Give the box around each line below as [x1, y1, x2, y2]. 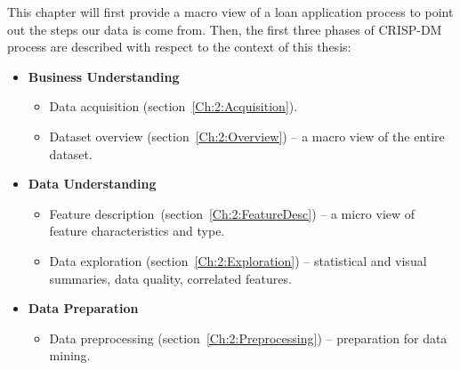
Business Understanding [28, 67, 180, 85]
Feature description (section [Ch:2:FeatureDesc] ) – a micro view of [49, 204, 416, 222]
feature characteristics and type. [49, 221, 225, 240]
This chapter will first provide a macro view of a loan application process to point [7, 3, 454, 20]
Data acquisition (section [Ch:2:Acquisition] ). [49, 97, 298, 116]
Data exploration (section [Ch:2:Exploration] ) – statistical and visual [49, 251, 427, 269]
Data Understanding [28, 174, 157, 193]
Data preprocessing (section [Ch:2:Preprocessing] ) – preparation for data [49, 328, 448, 347]
